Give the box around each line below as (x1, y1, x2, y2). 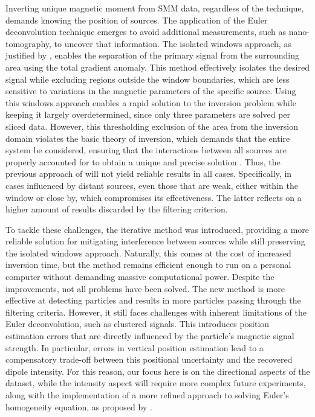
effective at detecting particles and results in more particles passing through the (5, 294, 301, 307)
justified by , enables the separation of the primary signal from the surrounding (5, 49, 300, 62)
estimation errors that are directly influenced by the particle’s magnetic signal (5, 329, 294, 342)
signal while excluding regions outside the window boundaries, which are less (5, 72, 290, 85)
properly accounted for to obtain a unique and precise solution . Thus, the (5, 155, 281, 168)
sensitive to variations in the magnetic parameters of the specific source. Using (5, 84, 296, 97)
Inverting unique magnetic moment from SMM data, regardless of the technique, (5, 2, 304, 14)
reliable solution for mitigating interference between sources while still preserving (5, 235, 305, 247)
